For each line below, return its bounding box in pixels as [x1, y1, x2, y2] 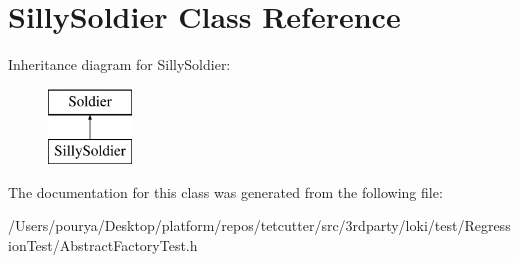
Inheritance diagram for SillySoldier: [8, 54, 231, 75]
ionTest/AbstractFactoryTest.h [8, 235, 198, 256]
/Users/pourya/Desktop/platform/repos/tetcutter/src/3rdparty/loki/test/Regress [8, 215, 511, 236]
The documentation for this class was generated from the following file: [8, 181, 443, 202]
